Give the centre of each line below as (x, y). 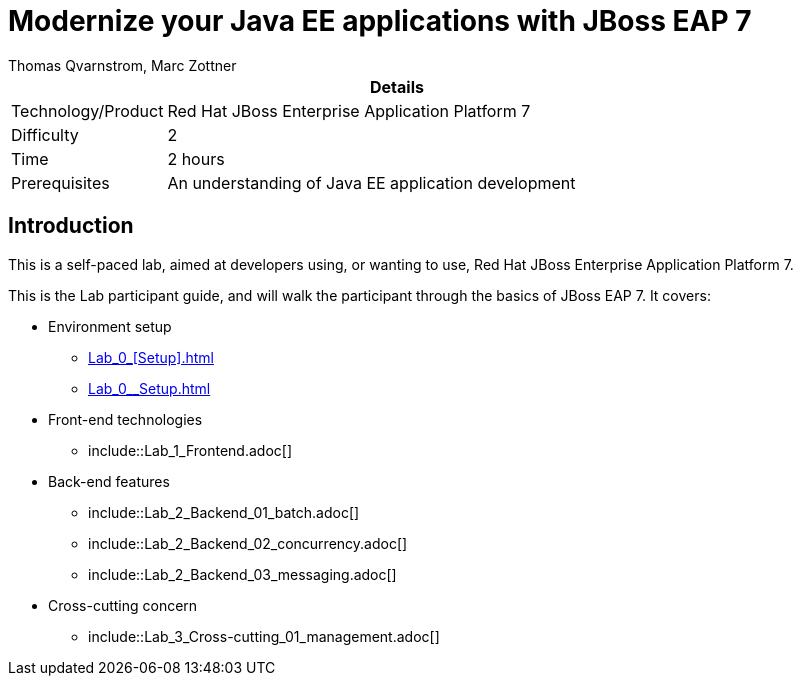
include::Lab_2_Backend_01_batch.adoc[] (224, 512)
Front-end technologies (125, 419)
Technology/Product (87, 110)
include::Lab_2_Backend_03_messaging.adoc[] (242, 574)
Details (397, 86)
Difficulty (45, 134)
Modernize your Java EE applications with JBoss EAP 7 (380, 21)
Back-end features (109, 481)
